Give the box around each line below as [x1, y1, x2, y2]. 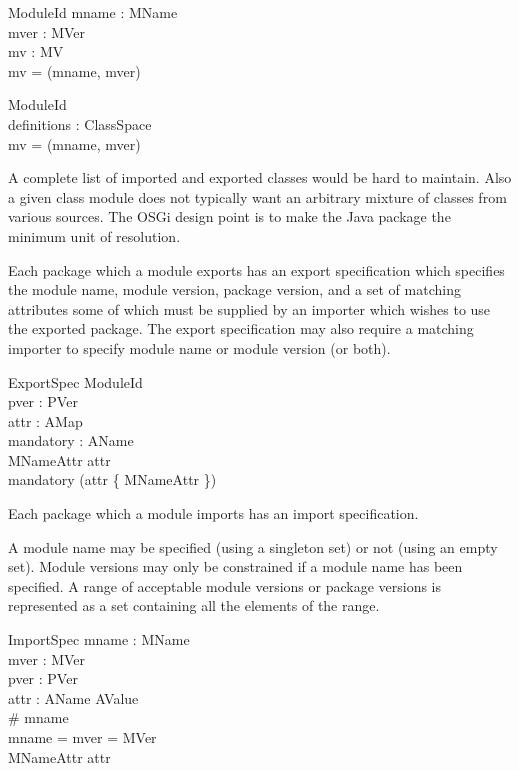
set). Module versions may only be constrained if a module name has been [8, 556, 463, 577]
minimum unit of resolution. [8, 225, 181, 246]
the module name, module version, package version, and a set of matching [8, 279, 461, 300]
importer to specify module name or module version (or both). [8, 337, 391, 358]
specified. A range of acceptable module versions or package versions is [8, 575, 442, 596]
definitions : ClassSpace [8, 113, 152, 134]
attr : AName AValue [8, 687, 139, 708]
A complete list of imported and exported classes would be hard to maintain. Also [8, 167, 512, 188]
